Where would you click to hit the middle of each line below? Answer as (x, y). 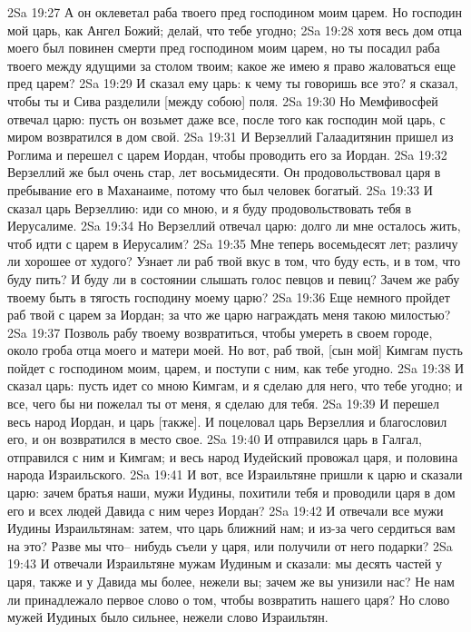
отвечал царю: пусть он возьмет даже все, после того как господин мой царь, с (226, 118)
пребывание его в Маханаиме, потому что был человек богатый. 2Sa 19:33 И (220, 189)
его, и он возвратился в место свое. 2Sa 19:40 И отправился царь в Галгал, (215, 439)
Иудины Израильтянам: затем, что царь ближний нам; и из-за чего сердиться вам (231, 528)
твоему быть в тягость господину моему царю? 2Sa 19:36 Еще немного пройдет (229, 296)
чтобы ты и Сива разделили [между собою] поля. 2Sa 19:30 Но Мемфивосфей (223, 100)
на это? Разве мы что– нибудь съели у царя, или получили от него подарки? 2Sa (230, 545)
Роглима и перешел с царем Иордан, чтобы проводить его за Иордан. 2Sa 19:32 (227, 154)
